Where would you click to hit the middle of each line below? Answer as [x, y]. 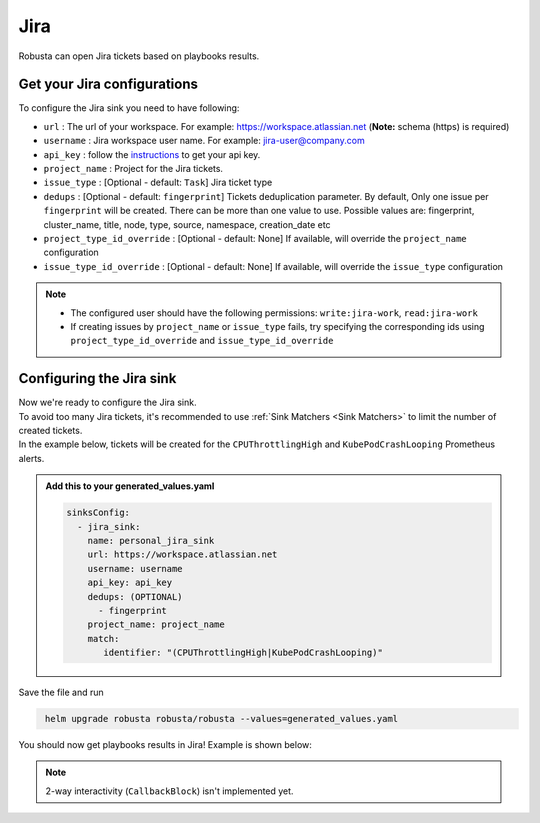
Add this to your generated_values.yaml [130, 486]
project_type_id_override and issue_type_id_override [202, 341]
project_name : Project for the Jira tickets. [133, 169]
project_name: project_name [156, 624]
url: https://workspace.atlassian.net [182, 554]
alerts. [31, 458]
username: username [135, 568]
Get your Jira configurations [108, 84]
